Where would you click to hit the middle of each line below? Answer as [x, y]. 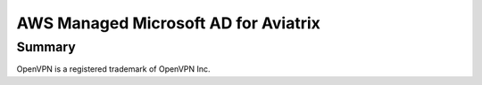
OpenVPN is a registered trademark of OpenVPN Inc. [113, 69]
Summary [46, 47]
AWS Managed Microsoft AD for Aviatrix [168, 23]
